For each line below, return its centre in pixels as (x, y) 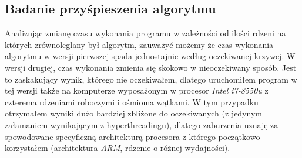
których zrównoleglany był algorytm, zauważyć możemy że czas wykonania (139, 44)
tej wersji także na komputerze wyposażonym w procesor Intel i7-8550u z (137, 90)
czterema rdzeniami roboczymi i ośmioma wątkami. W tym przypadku (132, 102)
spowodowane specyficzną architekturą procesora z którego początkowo (132, 136)
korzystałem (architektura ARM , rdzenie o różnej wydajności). (118, 148)
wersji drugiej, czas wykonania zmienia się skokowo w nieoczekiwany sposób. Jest (151, 67)
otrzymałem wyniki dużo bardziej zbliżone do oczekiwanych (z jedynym (133, 113)
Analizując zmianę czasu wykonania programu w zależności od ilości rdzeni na (145, 33)
